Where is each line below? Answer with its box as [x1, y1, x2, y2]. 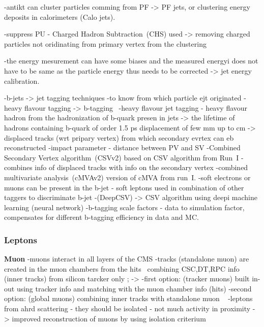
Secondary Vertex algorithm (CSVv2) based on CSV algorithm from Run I [4, 152, 239, 162]
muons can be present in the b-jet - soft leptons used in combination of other [4, 182, 244, 192]
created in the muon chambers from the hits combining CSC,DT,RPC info [4, 263, 240, 274]
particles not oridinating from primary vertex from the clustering [4, 38, 207, 49]
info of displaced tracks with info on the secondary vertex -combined [35, 162, 248, 173]
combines [4, 162, 33, 173]
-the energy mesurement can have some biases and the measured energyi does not [4, 55, 258, 66]
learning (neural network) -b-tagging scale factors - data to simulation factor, [4, 202, 245, 212]
